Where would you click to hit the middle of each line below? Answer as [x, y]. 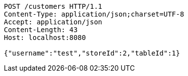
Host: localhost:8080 [45, 38]
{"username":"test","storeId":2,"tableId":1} [92, 53]
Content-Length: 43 [41, 30]
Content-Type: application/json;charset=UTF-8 [94, 14]
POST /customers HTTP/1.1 [53, 6]
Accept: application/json [53, 22]
